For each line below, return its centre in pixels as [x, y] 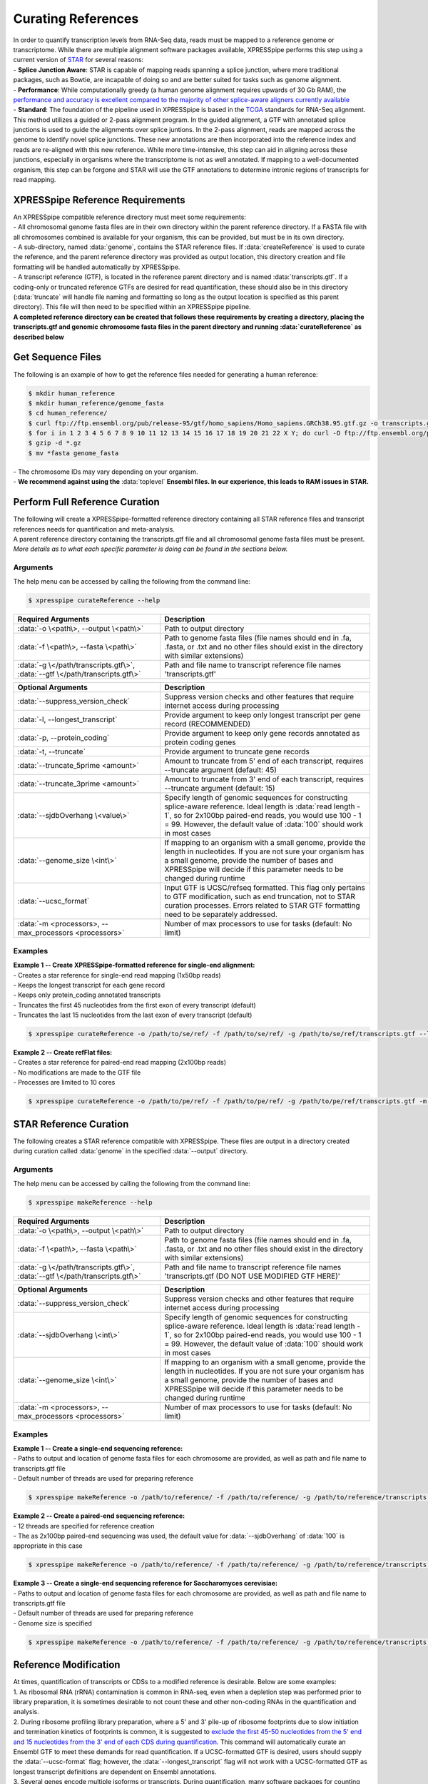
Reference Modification [67, 1665]
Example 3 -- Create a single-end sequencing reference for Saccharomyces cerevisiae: [146, 1583]
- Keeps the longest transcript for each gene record [89, 985]
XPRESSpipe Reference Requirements [99, 200]
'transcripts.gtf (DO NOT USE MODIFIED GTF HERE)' [252, 1276]
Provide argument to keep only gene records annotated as [262, 734]
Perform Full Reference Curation [86, 502]
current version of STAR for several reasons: [78, 60]
